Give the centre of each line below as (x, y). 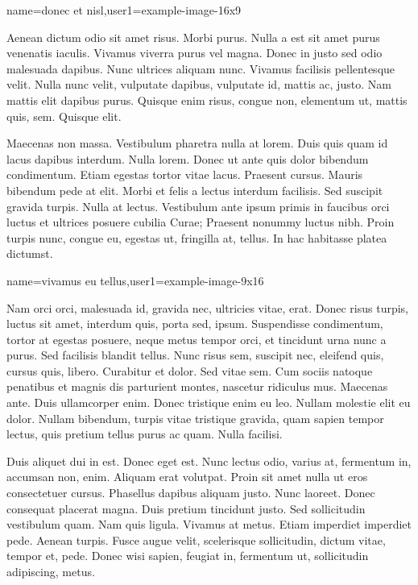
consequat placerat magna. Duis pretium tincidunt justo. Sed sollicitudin (186, 508)
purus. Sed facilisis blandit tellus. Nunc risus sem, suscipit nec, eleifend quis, (195, 355)
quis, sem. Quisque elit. (64, 116)
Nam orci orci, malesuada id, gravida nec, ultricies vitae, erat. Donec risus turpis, (208, 307)
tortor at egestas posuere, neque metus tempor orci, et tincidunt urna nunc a (197, 339)
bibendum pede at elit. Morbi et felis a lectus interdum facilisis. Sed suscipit (195, 190)
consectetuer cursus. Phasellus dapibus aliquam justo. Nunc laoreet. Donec (191, 493)
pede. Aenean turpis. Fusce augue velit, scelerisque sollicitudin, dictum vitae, (196, 539)
